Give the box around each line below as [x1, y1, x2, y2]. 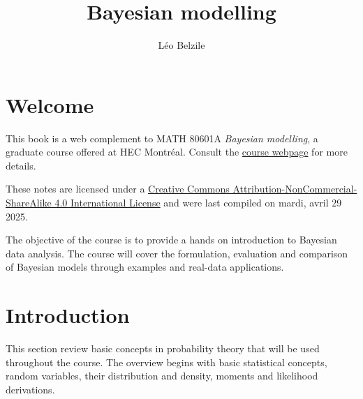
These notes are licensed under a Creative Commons [6, 181, 230, 196]
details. [6, 158, 36, 172]
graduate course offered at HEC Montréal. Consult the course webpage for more [6, 144, 348, 159]
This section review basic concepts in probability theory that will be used [6, 341, 320, 356]
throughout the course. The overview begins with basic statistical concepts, [6, 354, 327, 369]
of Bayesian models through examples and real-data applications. [6, 259, 284, 274]
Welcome [6, 90, 94, 119]
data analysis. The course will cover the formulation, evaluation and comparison [6, 246, 348, 260]
